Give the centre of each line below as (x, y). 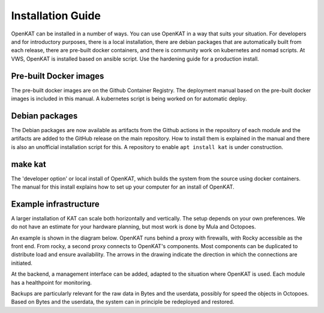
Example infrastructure (55, 204)
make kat (28, 164)
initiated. (22, 263)
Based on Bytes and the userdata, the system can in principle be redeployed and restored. (123, 302)
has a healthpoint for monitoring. (52, 282)
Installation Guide (56, 16)
